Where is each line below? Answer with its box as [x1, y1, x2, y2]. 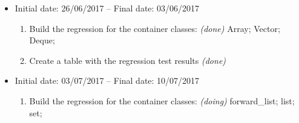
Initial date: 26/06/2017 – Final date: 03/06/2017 [15, 2, 200, 14]
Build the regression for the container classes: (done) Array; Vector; [29, 22, 280, 34]
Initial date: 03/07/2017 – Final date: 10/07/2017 [15, 74, 200, 87]
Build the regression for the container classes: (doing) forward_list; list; [29, 94, 295, 107]
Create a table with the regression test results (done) [29, 54, 226, 66]
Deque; [29, 34, 55, 46]
